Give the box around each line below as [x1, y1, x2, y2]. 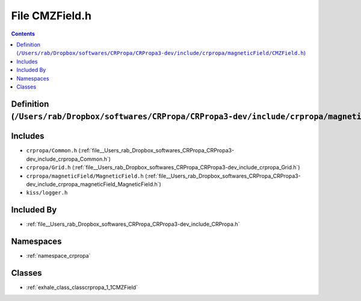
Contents [11, 30, 35, 37]
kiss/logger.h [26, 190, 68, 196]
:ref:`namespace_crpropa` [26, 252, 91, 259]
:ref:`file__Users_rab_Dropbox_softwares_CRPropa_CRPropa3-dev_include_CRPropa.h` [26, 220, 240, 228]
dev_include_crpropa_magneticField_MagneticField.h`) [26, 181, 162, 188]
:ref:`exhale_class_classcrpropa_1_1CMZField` [26, 284, 138, 291]
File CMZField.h [11, 9, 92, 22]
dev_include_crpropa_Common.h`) [26, 155, 111, 163]
